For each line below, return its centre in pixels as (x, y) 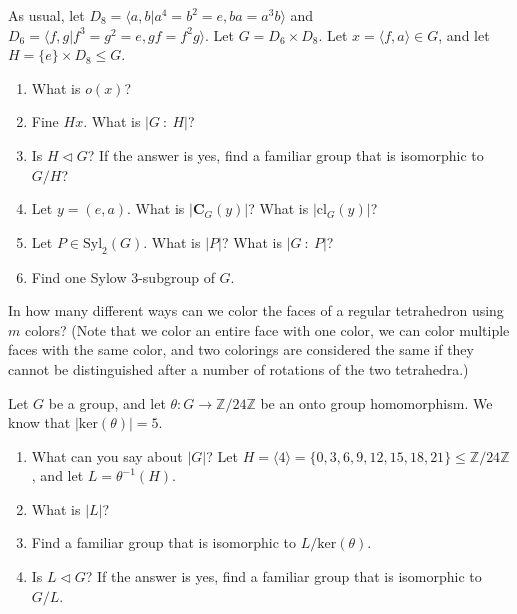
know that (39, 422)
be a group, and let (107, 402)
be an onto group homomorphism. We (376, 402)
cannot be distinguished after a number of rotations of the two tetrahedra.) (238, 368)
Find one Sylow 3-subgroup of (123, 276)
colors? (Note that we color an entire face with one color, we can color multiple (267, 329)
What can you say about (107, 455)
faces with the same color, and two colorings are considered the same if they (241, 349)
